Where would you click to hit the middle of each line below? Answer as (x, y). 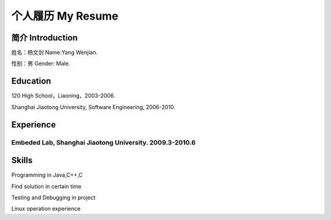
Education (31, 81)
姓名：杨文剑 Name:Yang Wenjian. (55, 53)
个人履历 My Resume (65, 16)
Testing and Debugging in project (54, 198)
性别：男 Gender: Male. (41, 64)
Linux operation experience (46, 209)
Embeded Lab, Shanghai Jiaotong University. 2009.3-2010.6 (104, 142)
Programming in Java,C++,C (47, 175)
